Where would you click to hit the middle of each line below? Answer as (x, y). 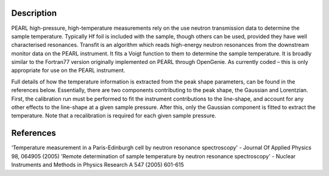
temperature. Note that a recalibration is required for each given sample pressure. (114, 116)
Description (34, 13)
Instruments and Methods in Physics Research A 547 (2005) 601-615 (97, 165)
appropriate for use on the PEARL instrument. (68, 71)
